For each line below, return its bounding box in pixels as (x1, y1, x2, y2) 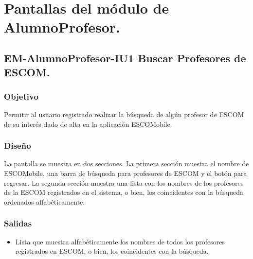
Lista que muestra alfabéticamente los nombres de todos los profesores (15, 236, 225, 246)
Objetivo (4, 90, 38, 102)
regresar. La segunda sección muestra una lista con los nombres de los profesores (4, 177, 244, 188)
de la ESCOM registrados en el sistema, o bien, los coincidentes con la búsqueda (4, 187, 243, 197)
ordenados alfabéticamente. (4, 196, 85, 207)
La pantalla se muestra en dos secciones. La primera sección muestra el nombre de (4, 158, 249, 169)
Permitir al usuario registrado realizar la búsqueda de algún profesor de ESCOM (4, 109, 244, 119)
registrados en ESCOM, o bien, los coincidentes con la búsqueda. (15, 246, 209, 256)
